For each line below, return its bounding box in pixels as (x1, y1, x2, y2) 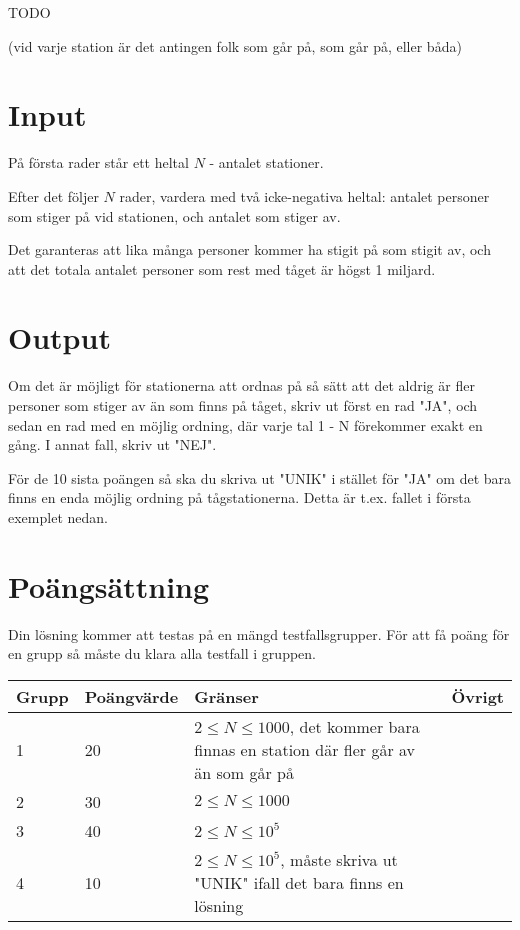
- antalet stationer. (209, 152, 324, 173)
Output (8, 317, 111, 358)
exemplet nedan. (8, 506, 108, 527)
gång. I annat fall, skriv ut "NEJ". (8, 434, 217, 455)
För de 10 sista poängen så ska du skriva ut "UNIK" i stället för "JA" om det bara (8, 467, 512, 488)
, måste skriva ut (280, 847, 398, 871)
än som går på (194, 760, 294, 784)
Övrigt (451, 684, 504, 708)
